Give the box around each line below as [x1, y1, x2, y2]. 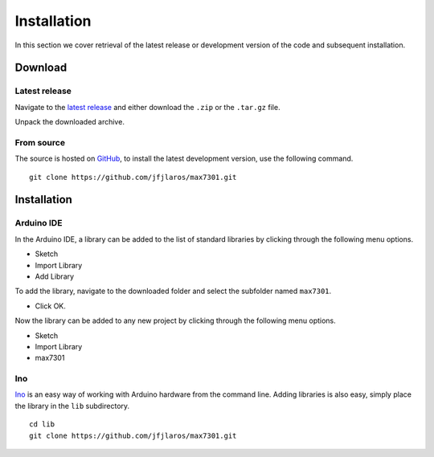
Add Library [35, 271, 75, 281]
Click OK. [35, 301, 66, 311]
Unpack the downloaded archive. [14, 117, 125, 127]
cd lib [29, 420, 55, 429]
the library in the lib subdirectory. [14, 401, 130, 410]
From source [14, 137, 66, 148]
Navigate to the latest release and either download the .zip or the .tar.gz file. [14, 102, 280, 112]
